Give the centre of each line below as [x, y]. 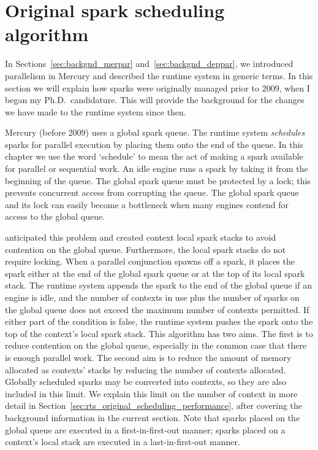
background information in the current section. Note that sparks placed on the [153, 417]
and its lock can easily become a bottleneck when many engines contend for [147, 204]
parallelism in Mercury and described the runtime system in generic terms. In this [159, 75]
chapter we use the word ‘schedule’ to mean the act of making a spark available [154, 156]
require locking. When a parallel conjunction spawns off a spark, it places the [150, 261]
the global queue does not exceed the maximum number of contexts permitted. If [157, 309]
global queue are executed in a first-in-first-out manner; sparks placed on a [145, 429]
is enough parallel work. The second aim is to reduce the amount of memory [148, 357]
